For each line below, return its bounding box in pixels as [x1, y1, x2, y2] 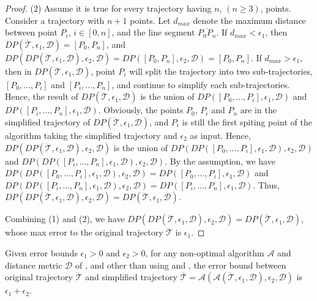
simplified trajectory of [5, 115, 91, 128]
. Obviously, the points [98, 103, 184, 116]
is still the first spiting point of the [182, 115, 312, 128]
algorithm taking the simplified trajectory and [5, 128, 177, 141]
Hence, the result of [5, 90, 78, 103]
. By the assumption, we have [165, 154, 275, 167]
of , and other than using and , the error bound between [75, 258, 286, 271]
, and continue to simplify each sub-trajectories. [111, 78, 290, 91]
